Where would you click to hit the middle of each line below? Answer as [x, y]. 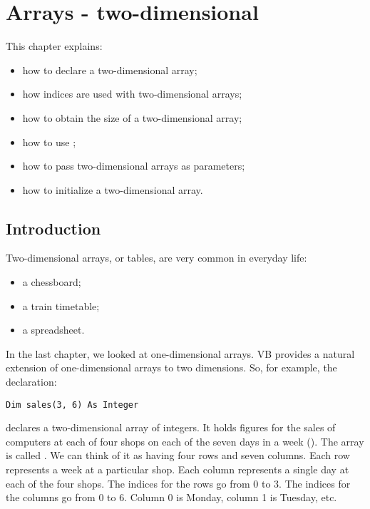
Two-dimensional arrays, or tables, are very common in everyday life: [156, 258]
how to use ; [49, 142]
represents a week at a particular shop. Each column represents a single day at [178, 469]
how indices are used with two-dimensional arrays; [132, 94]
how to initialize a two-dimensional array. [113, 189]
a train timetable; [61, 305]
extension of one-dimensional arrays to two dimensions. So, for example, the [171, 367]
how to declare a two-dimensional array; [110, 70]
